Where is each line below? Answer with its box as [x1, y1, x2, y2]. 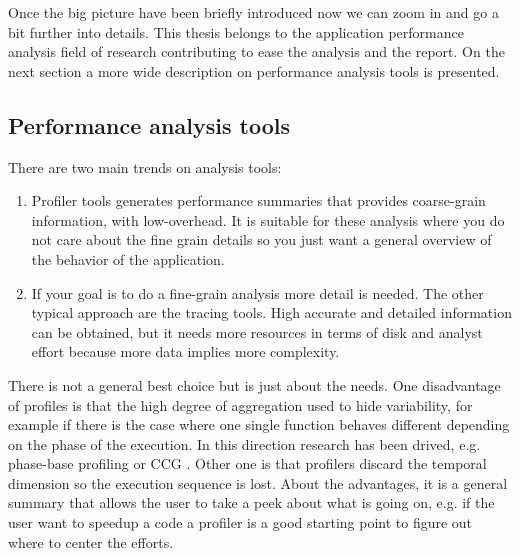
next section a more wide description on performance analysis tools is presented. [8, 60, 500, 81]
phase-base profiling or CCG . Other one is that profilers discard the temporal [8, 453, 487, 474]
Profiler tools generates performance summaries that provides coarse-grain [31, 190, 486, 211]
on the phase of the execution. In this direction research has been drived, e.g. [8, 433, 481, 454]
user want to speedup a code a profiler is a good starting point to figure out [8, 512, 473, 533]
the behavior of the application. [31, 248, 225, 269]
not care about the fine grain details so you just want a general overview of [31, 229, 492, 250]
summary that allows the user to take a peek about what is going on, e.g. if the [8, 492, 495, 513]
